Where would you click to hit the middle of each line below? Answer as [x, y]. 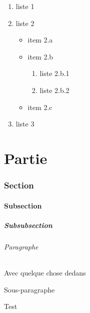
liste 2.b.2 [54, 90]
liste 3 [25, 124]
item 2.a [40, 40]
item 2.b [40, 56]
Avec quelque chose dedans [45, 272]
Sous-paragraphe [29, 289]
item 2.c [40, 107]
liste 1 [25, 6]
